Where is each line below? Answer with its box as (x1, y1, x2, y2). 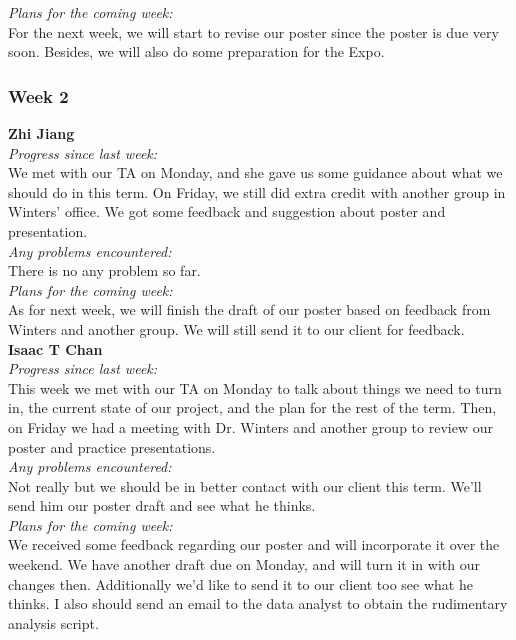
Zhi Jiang (8, 123, 75, 143)
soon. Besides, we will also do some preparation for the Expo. (8, 41, 385, 62)
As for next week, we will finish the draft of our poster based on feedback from (8, 299, 491, 320)
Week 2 (8, 83, 69, 108)
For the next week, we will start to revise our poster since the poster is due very (8, 21, 499, 42)
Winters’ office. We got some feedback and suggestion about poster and (8, 201, 446, 222)
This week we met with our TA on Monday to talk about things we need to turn (8, 377, 502, 398)
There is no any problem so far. (8, 260, 201, 281)
